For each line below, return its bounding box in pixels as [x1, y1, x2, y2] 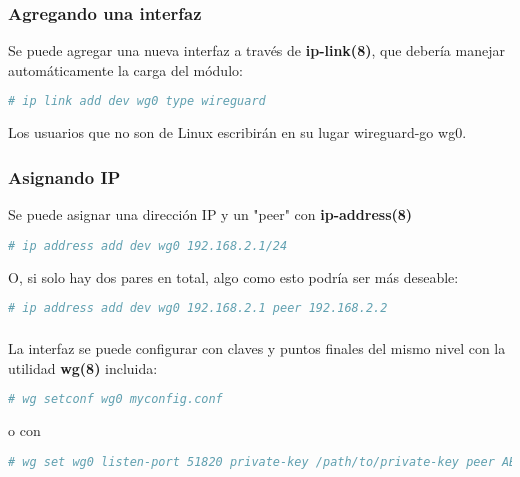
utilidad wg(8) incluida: [8, 357, 158, 378]
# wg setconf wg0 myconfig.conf [8, 392, 223, 407]
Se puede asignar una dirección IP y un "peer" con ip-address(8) [8, 204, 413, 225]
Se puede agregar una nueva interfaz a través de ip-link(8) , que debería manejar [8, 40, 505, 61]
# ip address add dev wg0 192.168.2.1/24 [8, 238, 288, 253]
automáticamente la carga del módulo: [8, 59, 243, 80]
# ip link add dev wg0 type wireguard [8, 94, 266, 109]
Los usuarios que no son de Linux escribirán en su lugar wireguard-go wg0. [8, 122, 467, 143]
